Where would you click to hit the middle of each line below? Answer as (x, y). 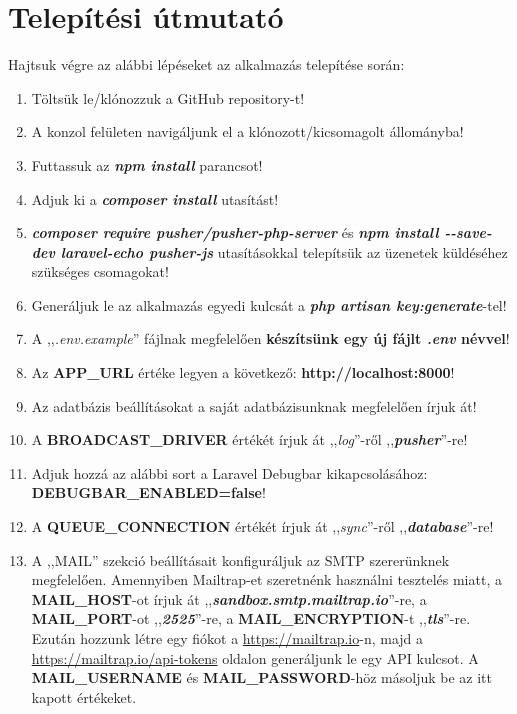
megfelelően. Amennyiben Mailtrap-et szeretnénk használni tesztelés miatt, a (266, 579)
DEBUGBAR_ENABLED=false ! (148, 492)
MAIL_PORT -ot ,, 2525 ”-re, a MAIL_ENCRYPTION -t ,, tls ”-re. (251, 618)
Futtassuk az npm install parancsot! (147, 164)
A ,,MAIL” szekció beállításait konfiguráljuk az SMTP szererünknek (240, 559)
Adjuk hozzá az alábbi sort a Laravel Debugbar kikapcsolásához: (229, 472)
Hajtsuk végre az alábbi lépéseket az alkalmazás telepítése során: (206, 64)
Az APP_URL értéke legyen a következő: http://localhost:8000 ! (243, 372)
